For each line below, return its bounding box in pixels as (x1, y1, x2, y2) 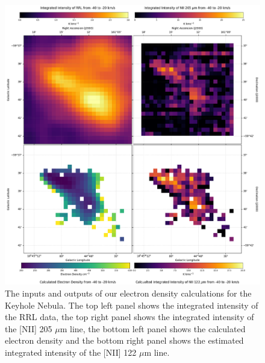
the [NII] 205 (5, 322, 52, 335)
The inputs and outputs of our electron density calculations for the (5, 286, 252, 299)
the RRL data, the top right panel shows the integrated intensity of (5, 310, 254, 323)
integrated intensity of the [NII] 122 (5, 345, 137, 358)
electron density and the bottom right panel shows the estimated (5, 334, 244, 347)
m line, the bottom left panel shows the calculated (60, 322, 246, 335)
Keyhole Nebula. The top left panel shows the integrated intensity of (5, 298, 258, 311)
